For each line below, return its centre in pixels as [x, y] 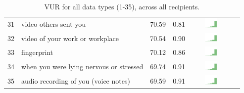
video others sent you [54, 23]
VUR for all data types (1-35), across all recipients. [122, 6]
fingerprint [37, 52]
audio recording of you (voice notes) [76, 80]
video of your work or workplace [70, 38]
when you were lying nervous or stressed [82, 66]
